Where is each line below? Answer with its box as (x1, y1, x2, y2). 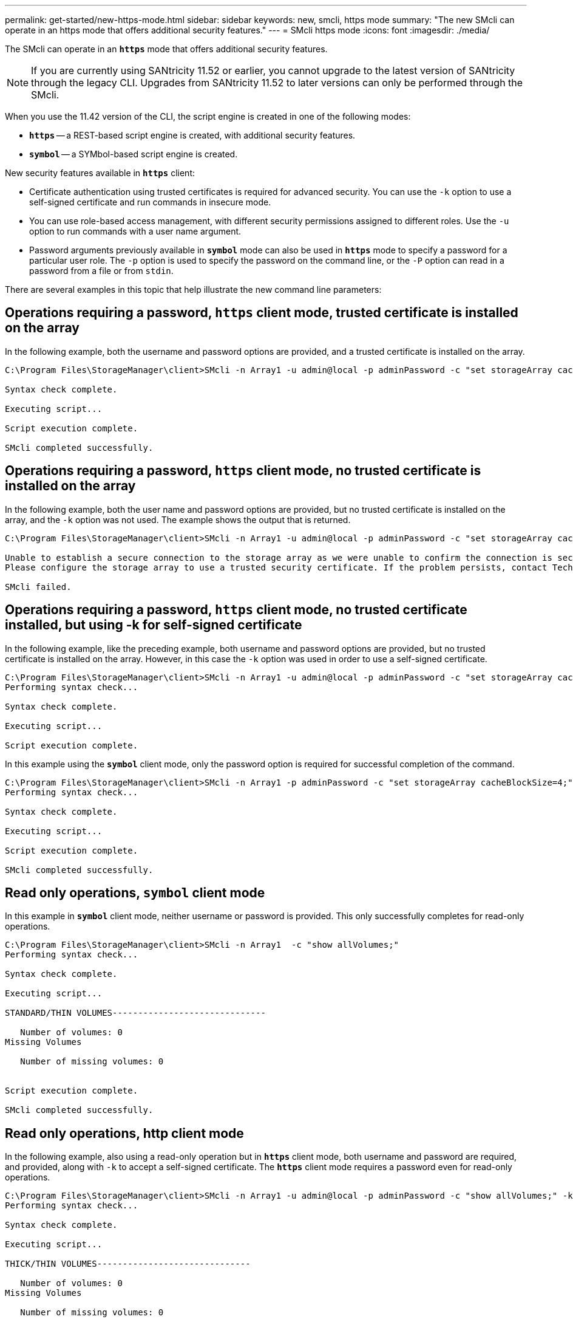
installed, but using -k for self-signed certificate (5, 617, 302, 633)
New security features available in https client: (5, 168, 195, 178)
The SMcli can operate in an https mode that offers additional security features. (5, 44, 328, 54)
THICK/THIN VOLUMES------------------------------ (5, 1259, 251, 1269)
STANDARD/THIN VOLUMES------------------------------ (5, 1008, 266, 1018)
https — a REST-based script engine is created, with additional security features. (29, 130, 356, 140)
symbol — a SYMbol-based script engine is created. (29, 149, 238, 159)
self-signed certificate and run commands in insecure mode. (29, 197, 271, 207)
